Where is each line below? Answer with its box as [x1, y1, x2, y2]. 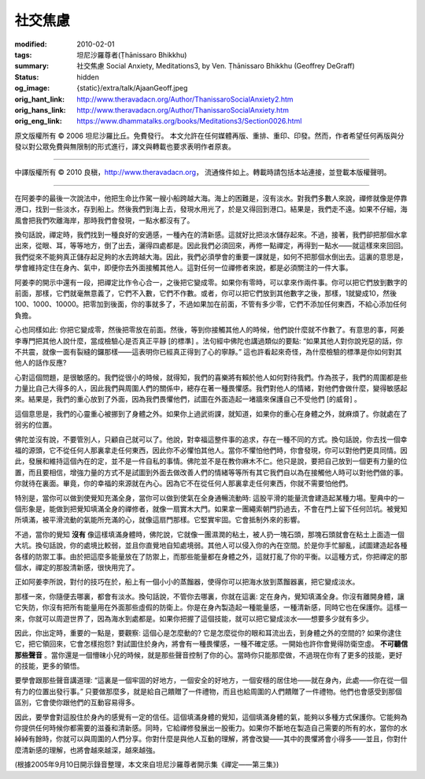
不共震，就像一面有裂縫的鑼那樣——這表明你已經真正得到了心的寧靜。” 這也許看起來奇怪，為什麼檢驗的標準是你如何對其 [14, 347, 403, 356]
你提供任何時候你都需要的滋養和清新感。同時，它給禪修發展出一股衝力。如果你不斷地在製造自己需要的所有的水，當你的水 [14, 723, 408, 733]
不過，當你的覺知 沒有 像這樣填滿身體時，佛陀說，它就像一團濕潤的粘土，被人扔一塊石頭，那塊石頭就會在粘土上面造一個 [14, 529, 405, 539]
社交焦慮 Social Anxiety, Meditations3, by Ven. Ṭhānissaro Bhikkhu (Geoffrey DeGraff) [76, 61, 356, 71]
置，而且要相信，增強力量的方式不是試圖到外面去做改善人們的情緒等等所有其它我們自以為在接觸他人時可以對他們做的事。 [14, 467, 408, 477]
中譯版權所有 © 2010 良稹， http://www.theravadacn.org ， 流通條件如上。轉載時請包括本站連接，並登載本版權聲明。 [14, 168, 391, 177]
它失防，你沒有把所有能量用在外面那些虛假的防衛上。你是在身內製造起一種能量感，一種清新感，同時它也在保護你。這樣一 [14, 603, 408, 612]
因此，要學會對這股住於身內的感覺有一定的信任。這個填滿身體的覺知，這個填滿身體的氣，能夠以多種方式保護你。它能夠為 [14, 712, 408, 722]
